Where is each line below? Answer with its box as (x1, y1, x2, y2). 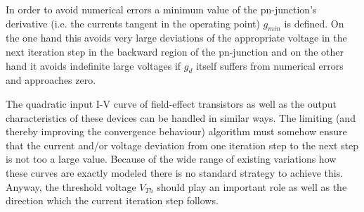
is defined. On (284, 15, 344, 30)
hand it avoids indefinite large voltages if (6, 58, 181, 73)
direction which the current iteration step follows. (6, 193, 219, 208)
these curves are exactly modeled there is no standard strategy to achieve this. (6, 165, 344, 180)
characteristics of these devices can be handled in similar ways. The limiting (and (6, 110, 356, 125)
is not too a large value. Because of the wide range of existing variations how (6, 151, 337, 166)
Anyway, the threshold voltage (6, 179, 136, 194)
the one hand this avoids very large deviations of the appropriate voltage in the (6, 30, 347, 45)
